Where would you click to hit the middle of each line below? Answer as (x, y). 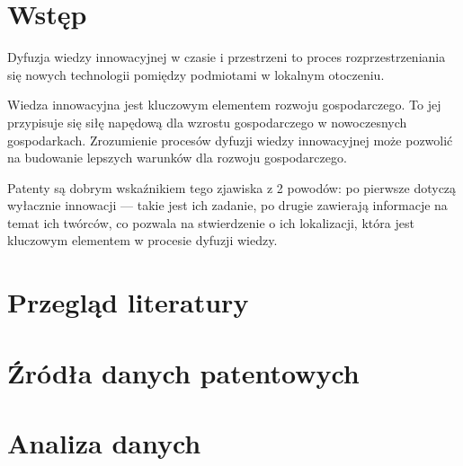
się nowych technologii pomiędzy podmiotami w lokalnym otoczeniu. (196, 74)
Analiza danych (104, 443)
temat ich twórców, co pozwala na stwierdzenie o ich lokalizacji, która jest (211, 222)
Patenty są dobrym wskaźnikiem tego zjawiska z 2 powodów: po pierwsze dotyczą (232, 187)
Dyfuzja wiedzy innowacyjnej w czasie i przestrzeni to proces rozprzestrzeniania (227, 57)
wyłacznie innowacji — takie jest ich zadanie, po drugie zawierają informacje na (227, 205)
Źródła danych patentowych (183, 372)
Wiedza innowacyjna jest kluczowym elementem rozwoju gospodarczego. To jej (224, 105)
